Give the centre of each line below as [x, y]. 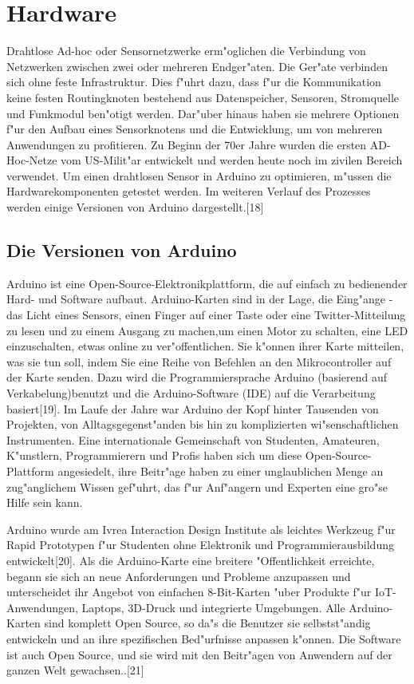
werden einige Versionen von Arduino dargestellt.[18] [135, 207]
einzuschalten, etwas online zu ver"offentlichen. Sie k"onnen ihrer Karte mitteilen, [205, 346]
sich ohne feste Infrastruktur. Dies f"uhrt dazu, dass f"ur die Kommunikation [194, 82]
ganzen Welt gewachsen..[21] [75, 670]
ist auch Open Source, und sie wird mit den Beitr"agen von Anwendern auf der [199, 654]
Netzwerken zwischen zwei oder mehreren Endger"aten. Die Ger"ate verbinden [197, 66]
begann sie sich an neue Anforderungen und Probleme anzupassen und [179, 576]
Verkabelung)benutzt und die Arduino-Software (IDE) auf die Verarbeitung [191, 393]
